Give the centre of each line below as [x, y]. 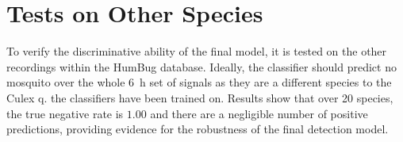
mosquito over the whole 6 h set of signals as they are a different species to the [199, 82]
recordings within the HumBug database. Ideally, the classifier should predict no [201, 66]
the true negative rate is [65, 113]
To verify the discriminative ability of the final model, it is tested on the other [197, 51]
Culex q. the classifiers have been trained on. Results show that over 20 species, [200, 97]
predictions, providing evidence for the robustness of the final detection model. [198, 129]
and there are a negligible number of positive [259, 113]
